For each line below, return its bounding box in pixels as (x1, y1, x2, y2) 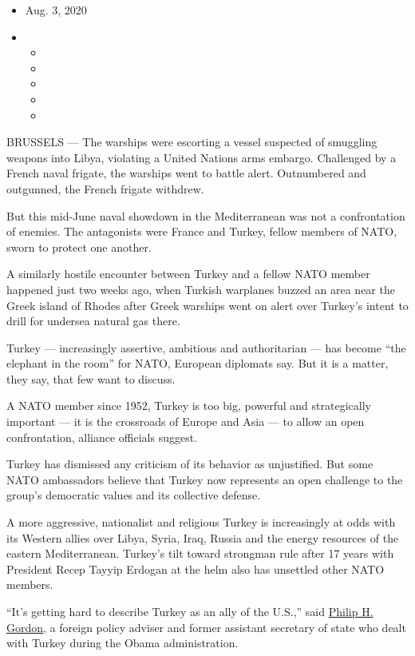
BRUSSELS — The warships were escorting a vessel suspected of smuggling (6, 133, 377, 150)
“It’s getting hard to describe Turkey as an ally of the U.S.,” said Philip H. (6, 603, 373, 619)
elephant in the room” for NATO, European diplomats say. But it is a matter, (6, 355, 389, 372)
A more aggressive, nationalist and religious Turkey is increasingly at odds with (6, 514, 396, 531)
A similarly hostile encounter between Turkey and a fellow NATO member (6, 265, 370, 282)
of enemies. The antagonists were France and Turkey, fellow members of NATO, (6, 223, 397, 240)
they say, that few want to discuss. (6, 370, 176, 387)
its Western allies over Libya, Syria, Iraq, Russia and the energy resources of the (6, 529, 399, 546)
